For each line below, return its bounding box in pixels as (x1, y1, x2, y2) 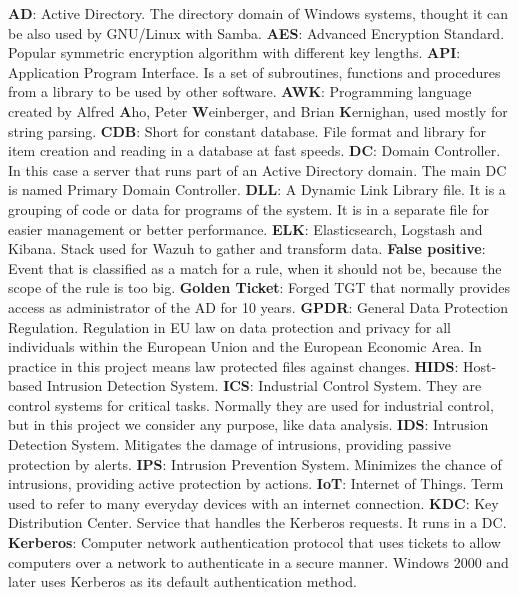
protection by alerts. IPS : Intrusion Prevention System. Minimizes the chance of (8, 453, 502, 474)
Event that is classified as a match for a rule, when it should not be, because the (8, 257, 502, 278)
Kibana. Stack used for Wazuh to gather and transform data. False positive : (8, 238, 486, 259)
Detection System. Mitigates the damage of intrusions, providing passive (8, 434, 451, 455)
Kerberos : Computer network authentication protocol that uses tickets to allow (8, 532, 501, 553)
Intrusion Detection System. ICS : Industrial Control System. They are (46, 375, 482, 396)
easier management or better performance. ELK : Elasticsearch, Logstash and (8, 218, 483, 239)
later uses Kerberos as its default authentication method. (8, 571, 357, 592)
